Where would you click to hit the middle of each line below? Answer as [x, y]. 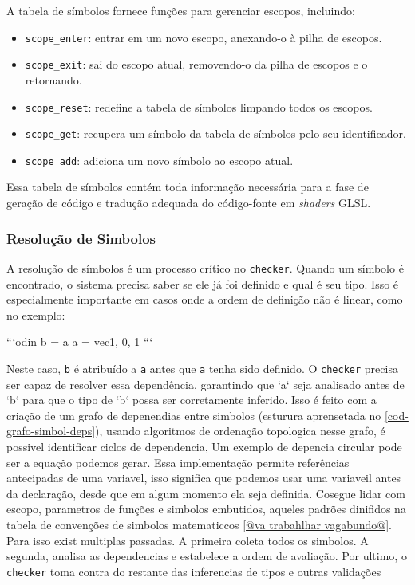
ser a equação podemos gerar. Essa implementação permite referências [178, 462]
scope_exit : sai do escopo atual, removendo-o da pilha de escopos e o [196, 64]
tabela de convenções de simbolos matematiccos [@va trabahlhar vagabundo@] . [200, 524]
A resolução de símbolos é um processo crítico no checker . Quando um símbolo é [205, 267]
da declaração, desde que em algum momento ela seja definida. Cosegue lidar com [206, 493]
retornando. [53, 79]
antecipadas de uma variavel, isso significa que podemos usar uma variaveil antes [204, 478]
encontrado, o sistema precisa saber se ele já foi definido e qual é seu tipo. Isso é [203, 283]
